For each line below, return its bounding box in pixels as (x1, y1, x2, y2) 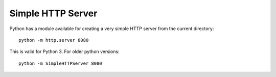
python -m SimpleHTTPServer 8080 (18, 60, 102, 66)
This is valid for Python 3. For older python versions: (9, 48, 120, 55)
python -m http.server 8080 (18, 37, 89, 43)
